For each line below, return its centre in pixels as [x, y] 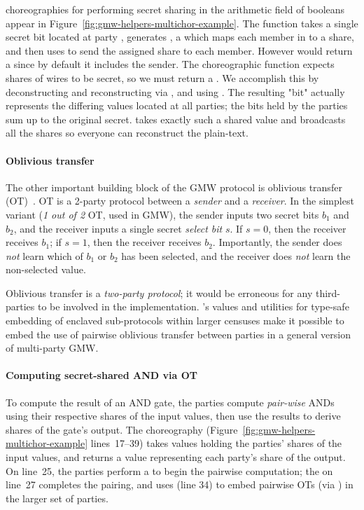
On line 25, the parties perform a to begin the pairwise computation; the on [169, 470]
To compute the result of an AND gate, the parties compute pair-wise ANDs [170, 402]
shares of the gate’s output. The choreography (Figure [122, 429]
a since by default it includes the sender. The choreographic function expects [170, 64]
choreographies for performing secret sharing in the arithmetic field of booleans [175, 9]
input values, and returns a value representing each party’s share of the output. [176, 457]
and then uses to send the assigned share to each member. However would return [179, 50]
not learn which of [44, 255]
